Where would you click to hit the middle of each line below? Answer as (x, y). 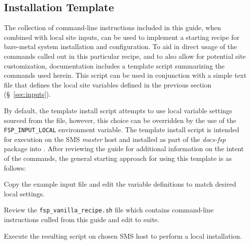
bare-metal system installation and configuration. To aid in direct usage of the (121, 46)
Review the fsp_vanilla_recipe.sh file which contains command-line (109, 210)
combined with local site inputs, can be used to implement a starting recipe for (122, 37)
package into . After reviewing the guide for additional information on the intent (124, 148)
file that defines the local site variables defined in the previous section (108, 84)
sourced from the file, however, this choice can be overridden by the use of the (120, 120)
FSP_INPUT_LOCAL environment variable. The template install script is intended (122, 130)
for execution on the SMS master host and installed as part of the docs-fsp (115, 139)
